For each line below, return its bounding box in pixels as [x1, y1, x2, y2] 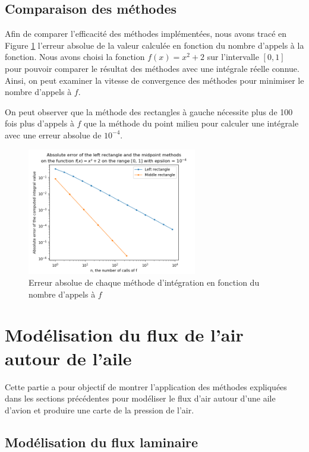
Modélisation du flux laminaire [5, 432, 198, 451]
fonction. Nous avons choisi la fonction [5, 50, 145, 63]
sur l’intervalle [207, 50, 259, 63]
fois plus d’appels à [5, 117, 74, 129]
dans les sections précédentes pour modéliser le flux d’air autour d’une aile [5, 392, 276, 404]
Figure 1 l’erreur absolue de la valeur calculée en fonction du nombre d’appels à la [5, 39, 304, 51]
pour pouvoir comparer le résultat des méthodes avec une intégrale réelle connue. [5, 62, 299, 74]
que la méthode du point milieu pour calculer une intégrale [84, 117, 299, 129]
